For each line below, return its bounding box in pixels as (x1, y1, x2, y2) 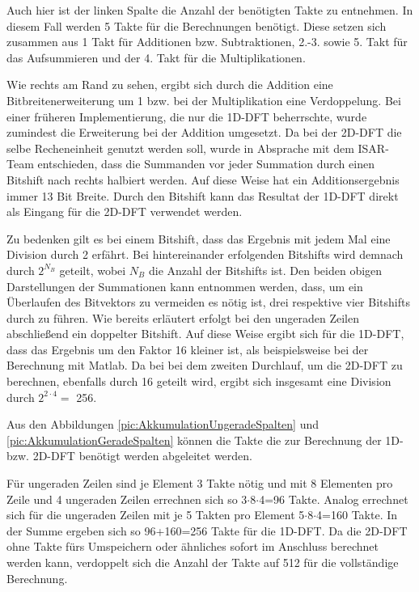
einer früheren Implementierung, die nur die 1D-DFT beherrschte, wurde (6, 108, 367, 125)
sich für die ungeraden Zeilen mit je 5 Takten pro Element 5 (6, 506, 305, 523)
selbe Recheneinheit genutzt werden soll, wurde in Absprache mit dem (6, 139, 354, 156)
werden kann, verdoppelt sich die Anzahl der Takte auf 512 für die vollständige (6, 554, 399, 570)
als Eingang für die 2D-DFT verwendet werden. (6, 203, 243, 220)
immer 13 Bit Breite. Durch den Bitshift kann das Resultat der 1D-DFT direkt (6, 187, 399, 204)
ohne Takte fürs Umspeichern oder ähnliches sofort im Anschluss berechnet (6, 538, 379, 555)
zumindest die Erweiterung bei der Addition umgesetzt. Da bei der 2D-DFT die (6, 124, 402, 141)
